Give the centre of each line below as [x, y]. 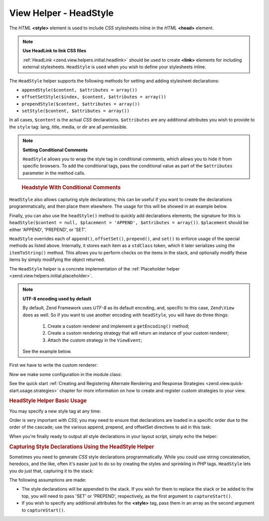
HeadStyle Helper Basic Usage [48, 401]
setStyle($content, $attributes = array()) [75, 111]
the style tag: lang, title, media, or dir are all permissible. [68, 127]
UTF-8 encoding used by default [57, 298]
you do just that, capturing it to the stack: [52, 471]
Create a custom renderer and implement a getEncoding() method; [118, 326]
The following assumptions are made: [48, 480]
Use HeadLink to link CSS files [55, 51]
